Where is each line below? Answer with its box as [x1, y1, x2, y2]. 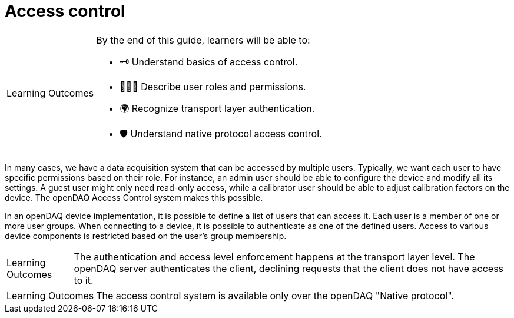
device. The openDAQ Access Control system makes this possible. [5, 192, 263, 203]
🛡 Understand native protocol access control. [120, 127, 322, 140]
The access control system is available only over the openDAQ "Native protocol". [96, 289, 454, 302]
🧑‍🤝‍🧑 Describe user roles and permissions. [120, 80, 306, 92]
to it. [74, 274, 94, 286]
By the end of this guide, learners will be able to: [96, 34, 310, 46]
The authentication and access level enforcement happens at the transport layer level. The [74, 250, 475, 263]
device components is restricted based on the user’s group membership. [5, 230, 287, 241]
